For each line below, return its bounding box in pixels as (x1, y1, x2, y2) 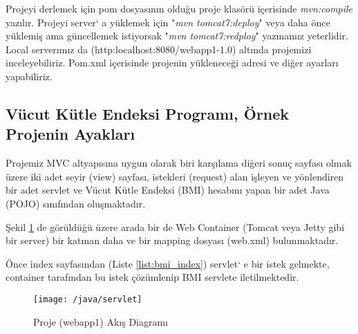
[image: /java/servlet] (33, 294, 142, 304)
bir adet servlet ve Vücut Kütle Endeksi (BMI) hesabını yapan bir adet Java (6, 183, 330, 197)
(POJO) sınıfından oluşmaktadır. (6, 196, 146, 210)
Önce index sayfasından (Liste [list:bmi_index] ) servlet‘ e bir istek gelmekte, (6, 256, 330, 270)
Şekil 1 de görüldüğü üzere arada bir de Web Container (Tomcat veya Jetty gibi (6, 219, 345, 234)
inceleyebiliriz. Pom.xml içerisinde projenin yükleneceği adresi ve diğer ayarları (6, 55, 339, 70)
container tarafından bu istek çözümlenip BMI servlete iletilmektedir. (6, 270, 299, 284)
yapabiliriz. (6, 68, 53, 83)
